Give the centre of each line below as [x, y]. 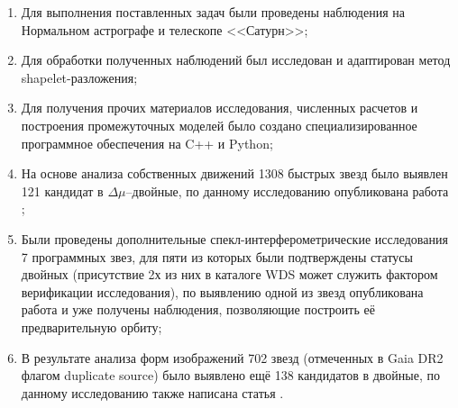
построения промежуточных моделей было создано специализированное [219, 125]
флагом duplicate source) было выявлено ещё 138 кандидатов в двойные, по [230, 375]
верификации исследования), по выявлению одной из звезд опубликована [222, 291]
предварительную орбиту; [92, 326]
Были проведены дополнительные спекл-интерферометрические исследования [234, 238]
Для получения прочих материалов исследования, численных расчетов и [220, 108]
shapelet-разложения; [79, 77]
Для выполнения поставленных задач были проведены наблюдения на [213, 12]
